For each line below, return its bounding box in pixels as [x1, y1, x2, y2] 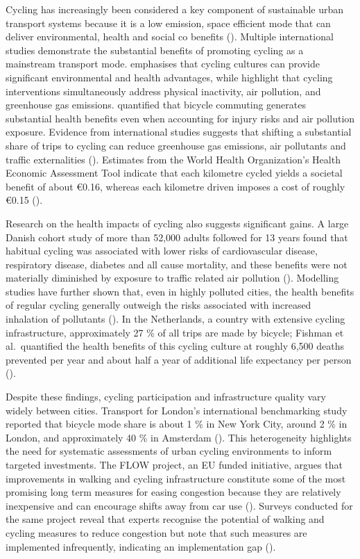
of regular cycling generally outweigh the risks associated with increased [6, 298, 311, 312]
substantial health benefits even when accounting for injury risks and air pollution [6, 111, 355, 125]
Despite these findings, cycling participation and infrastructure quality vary [6, 389, 326, 404]
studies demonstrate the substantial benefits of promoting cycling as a [6, 42, 304, 57]
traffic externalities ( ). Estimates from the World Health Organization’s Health [6, 152, 341, 166]
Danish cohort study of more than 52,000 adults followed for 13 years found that [6, 229, 348, 244]
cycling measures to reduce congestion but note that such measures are [6, 525, 307, 540]
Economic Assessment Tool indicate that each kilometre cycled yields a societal [6, 165, 343, 180]
